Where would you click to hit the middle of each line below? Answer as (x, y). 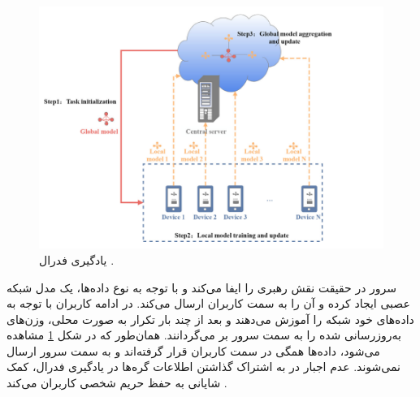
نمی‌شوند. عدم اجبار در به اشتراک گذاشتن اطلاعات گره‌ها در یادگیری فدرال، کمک (204, 367)
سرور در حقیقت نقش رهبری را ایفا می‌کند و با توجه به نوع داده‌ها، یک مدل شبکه (202, 287)
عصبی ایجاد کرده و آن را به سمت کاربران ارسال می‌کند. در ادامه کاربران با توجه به (208, 303)
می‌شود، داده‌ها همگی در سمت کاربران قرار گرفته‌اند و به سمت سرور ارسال (193, 350)
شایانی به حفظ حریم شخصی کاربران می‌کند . (117, 383)
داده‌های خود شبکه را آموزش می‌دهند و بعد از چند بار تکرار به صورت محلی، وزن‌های (210, 319)
